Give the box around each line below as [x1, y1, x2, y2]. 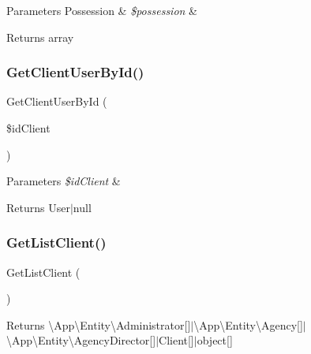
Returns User [6, 199, 70, 215]
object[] [197, 332, 233, 348]
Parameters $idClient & [6, 173, 121, 189]
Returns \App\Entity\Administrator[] [6, 316, 191, 333]
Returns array [6, 28, 74, 45]
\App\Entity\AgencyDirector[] [6, 332, 156, 348]
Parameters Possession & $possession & [6, 2, 197, 18]
